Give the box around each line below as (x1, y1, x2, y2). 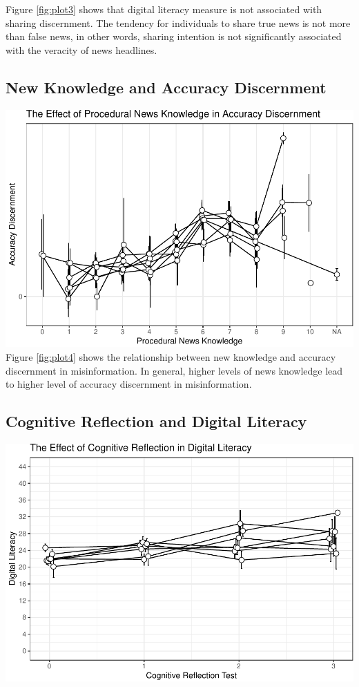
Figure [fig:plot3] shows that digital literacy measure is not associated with (6, 2, 322, 16)
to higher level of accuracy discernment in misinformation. (6, 377, 252, 391)
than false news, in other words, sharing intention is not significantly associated (6, 29, 342, 44)
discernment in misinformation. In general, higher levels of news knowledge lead (6, 363, 343, 377)
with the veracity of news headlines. (6, 42, 157, 57)
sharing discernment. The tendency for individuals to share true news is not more (6, 15, 351, 30)
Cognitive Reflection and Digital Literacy (6, 411, 307, 432)
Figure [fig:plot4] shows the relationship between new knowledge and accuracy (6, 350, 336, 364)
